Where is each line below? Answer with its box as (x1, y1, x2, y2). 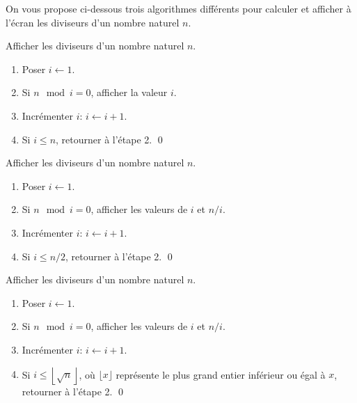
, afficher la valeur (90, 85, 168, 100)
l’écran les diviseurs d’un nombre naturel (6, 15, 180, 29)
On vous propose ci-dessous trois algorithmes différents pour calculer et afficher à (6, 1, 351, 15)
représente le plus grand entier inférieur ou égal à (116, 367, 326, 381)
